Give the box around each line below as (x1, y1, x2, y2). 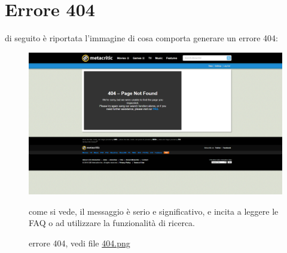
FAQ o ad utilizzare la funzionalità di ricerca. (29, 217, 195, 229)
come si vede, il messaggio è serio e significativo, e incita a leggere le (29, 205, 279, 217)
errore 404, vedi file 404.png (29, 236, 130, 249)
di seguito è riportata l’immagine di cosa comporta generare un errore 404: (5, 32, 279, 44)
